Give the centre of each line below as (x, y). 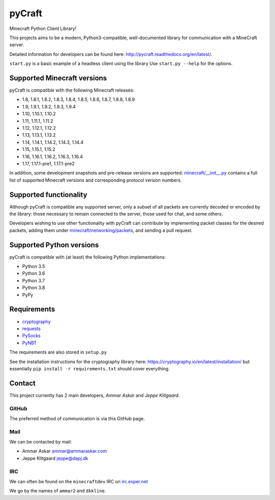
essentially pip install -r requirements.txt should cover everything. (90, 368)
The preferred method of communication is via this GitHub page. (77, 418)
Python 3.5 (34, 267)
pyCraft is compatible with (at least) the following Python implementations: (88, 257)
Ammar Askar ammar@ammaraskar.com (64, 451)
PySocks (31, 336)
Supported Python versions (54, 245)
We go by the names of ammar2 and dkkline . (58, 491)
